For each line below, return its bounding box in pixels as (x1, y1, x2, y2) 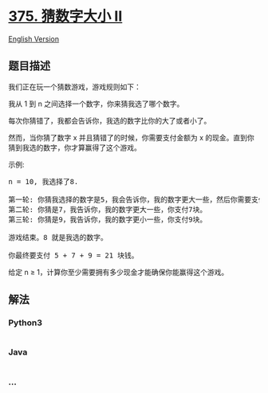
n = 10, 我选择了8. (8, 177, 79, 186)
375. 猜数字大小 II (8, 7, 123, 26)
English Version (8, 33, 60, 44)
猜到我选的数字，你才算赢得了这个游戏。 (8, 143, 141, 152)
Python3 (8, 317, 42, 328)
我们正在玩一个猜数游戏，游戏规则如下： (8, 81, 141, 92)
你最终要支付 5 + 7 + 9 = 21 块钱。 (8, 250, 139, 260)
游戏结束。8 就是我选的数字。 (8, 233, 108, 242)
